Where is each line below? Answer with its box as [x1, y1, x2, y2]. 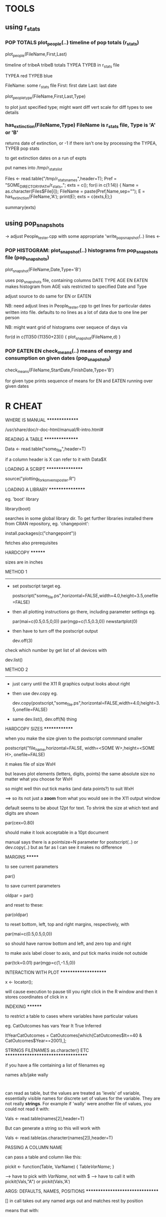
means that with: [5, 1207, 39, 1213]
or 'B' [5, 129, 19, 136]
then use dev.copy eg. [12, 691, 58, 697]
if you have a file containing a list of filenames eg [5, 1062, 105, 1068]
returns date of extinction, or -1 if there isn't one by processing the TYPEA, [5, 140, 157, 146]
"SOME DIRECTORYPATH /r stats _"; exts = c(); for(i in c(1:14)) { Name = [5, 182, 139, 189]
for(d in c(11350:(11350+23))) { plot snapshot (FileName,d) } [5, 334, 121, 341]
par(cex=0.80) [5, 820, 35, 826]
